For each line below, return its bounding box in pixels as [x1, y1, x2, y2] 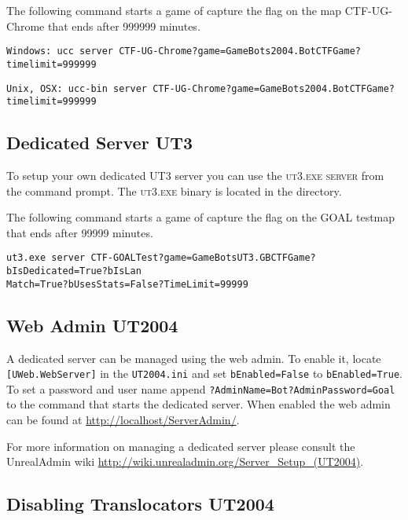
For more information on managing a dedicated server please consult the [6, 438, 355, 454]
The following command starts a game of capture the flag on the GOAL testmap [6, 209, 395, 225]
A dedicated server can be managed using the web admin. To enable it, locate [6, 350, 381, 366]
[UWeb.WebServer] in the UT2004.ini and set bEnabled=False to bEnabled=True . [6, 365, 402, 382]
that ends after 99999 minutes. [6, 224, 153, 240]
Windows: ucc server [6, 46, 114, 57]
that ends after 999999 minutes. [47, 17, 200, 34]
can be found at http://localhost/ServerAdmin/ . [6, 412, 240, 428]
